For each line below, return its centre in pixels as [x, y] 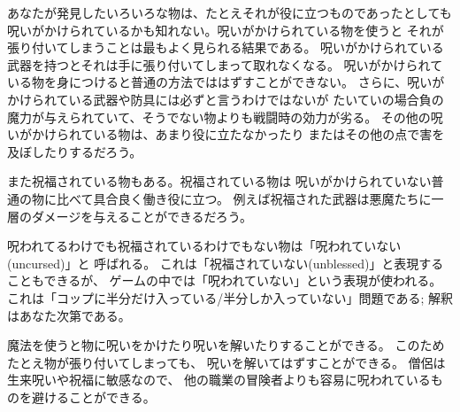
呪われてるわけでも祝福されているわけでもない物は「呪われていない [204, 246]
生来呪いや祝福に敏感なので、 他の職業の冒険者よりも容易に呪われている [219, 380]
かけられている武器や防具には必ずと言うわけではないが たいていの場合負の [226, 99]
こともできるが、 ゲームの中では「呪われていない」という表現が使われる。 [225, 280]
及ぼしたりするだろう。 [75, 151]
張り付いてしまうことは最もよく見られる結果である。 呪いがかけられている [226, 47]
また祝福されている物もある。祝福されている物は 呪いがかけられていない [219, 181]
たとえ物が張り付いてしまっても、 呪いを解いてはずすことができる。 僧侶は [226, 362]
